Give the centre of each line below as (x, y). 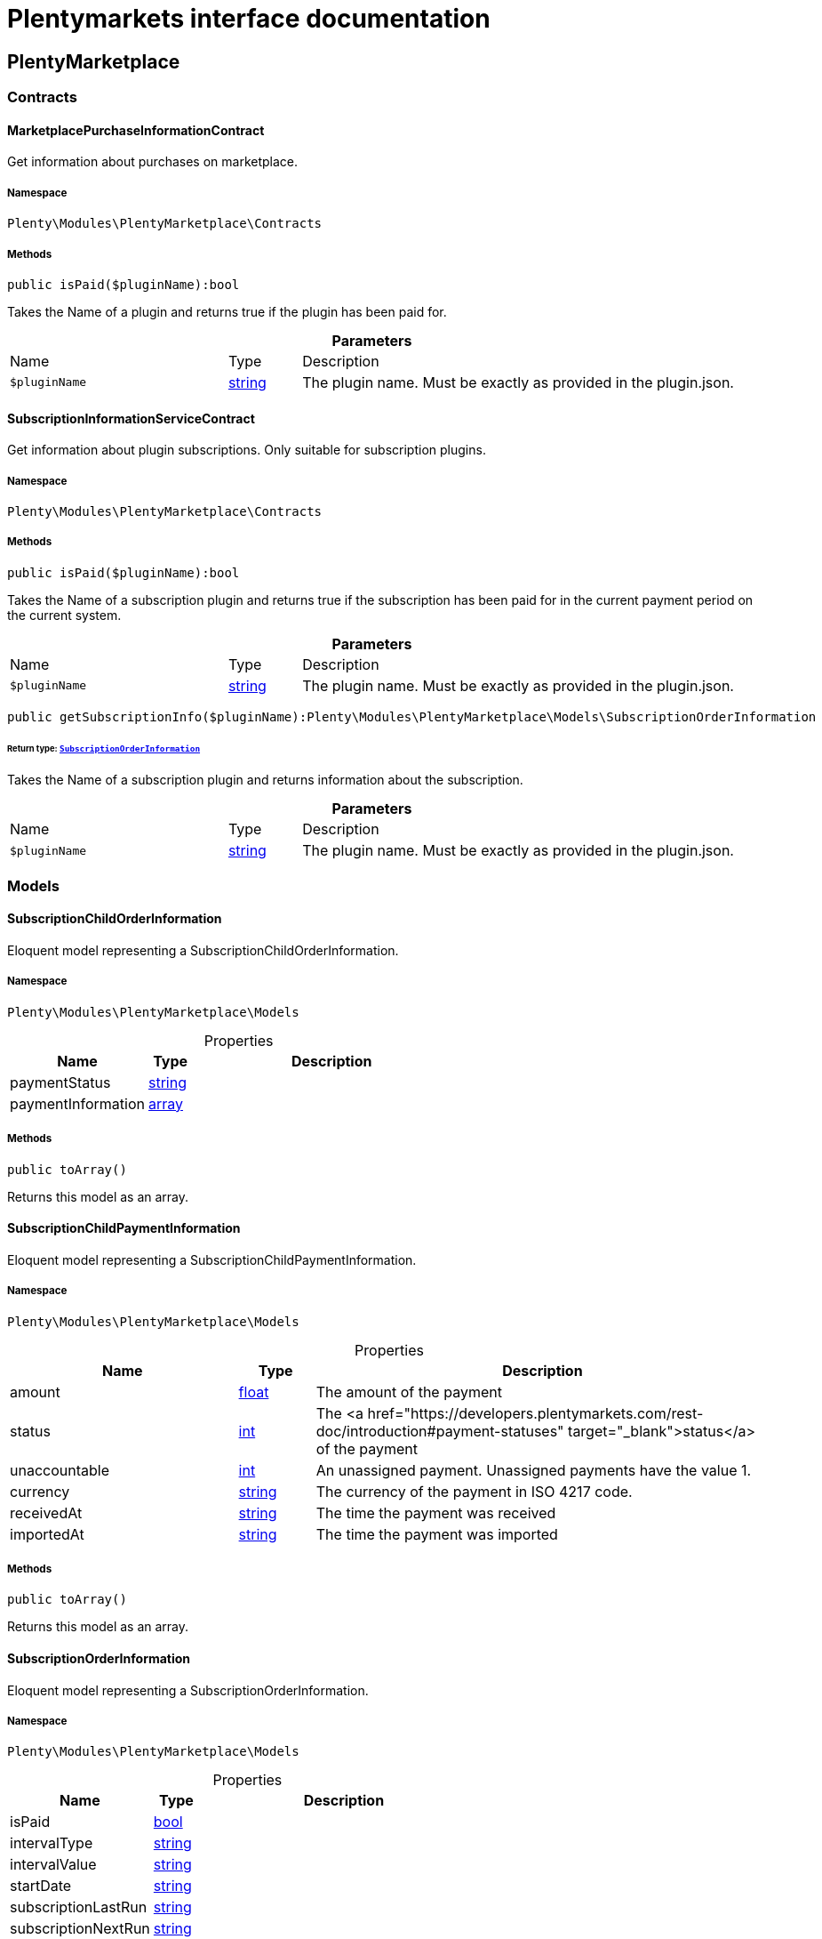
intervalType (52, 1843)
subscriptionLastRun (79, 1907)
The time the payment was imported (437, 1534)
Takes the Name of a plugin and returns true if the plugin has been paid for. (227, 311)
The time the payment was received (436, 1513)
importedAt (47, 1534)
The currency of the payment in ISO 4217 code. (474, 1491)
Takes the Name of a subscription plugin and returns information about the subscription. (265, 780)
